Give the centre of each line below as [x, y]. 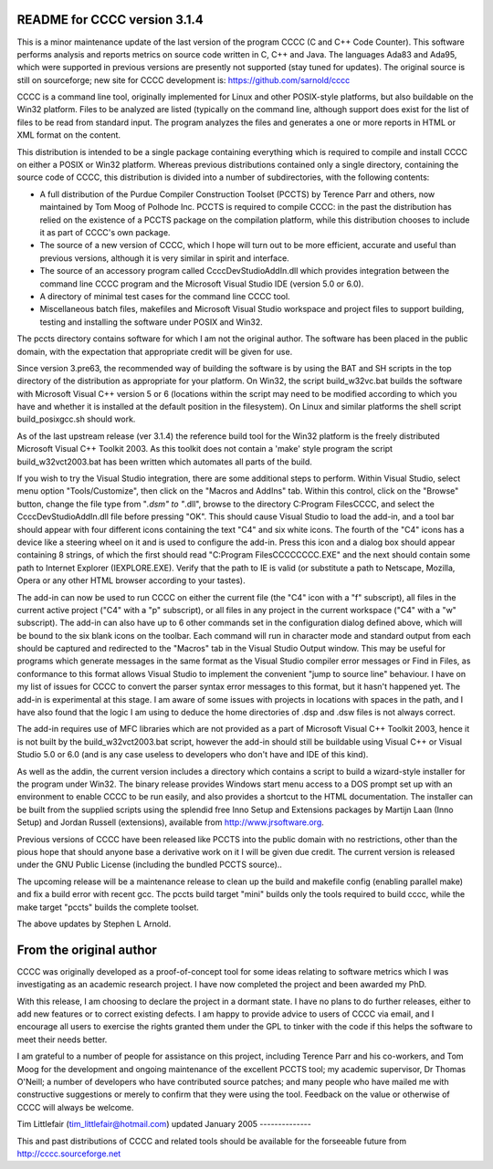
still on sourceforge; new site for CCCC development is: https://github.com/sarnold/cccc [184, 80]
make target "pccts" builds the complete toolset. [108, 907]
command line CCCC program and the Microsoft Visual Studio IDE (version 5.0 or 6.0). [202, 284]
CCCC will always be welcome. [75, 1107]
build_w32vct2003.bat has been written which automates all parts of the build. [164, 462]
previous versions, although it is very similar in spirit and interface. [164, 258]
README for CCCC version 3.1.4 [110, 20]
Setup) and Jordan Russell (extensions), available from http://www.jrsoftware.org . [170, 822]
